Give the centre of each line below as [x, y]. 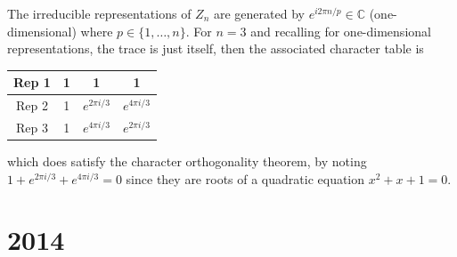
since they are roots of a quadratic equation [245, 178]
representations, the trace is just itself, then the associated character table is [216, 48]
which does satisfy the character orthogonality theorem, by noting [187, 161]
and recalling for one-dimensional [341, 31]
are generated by [259, 13]
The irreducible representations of [99, 13]
